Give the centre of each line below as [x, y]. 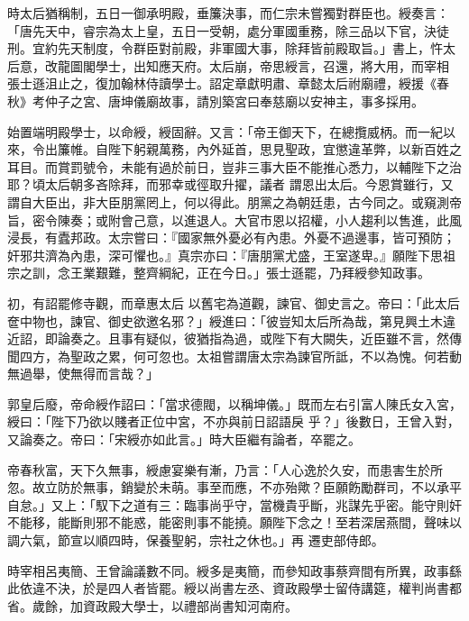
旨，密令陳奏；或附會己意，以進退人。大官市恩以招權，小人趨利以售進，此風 [234, 219]
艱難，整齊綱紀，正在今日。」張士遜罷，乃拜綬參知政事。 [262, 273]
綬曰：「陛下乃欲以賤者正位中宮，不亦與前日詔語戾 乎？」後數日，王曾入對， [234, 421]
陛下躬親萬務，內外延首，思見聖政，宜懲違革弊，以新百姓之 [285, 149]
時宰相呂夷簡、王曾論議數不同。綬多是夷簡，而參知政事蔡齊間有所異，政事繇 [234, 570]
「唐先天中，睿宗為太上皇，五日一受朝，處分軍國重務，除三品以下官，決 [222, 30]
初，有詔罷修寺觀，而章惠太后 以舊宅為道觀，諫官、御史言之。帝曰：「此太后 [234, 302]
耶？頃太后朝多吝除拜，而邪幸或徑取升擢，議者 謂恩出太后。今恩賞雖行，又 [230, 184]
